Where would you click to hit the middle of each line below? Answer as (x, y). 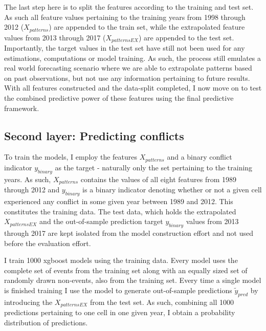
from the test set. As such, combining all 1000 (162, 302)
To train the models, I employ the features (71, 157)
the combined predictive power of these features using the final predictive (119, 98)
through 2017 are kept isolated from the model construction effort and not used (129, 233)
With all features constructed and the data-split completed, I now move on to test (133, 88)
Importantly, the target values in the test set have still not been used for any (125, 48)
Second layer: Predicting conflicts (94, 135)
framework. (22, 108)
